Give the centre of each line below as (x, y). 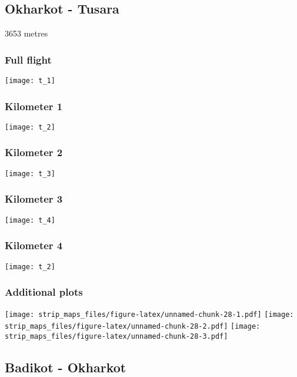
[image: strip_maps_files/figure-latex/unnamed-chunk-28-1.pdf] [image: (149, 315)
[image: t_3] (30, 173)
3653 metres (26, 33)
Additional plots (44, 292)
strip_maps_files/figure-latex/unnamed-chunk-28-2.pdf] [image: (133, 327)
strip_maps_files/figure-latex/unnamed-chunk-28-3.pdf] (116, 336)
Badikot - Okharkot (66, 367)
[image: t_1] (30, 81)
